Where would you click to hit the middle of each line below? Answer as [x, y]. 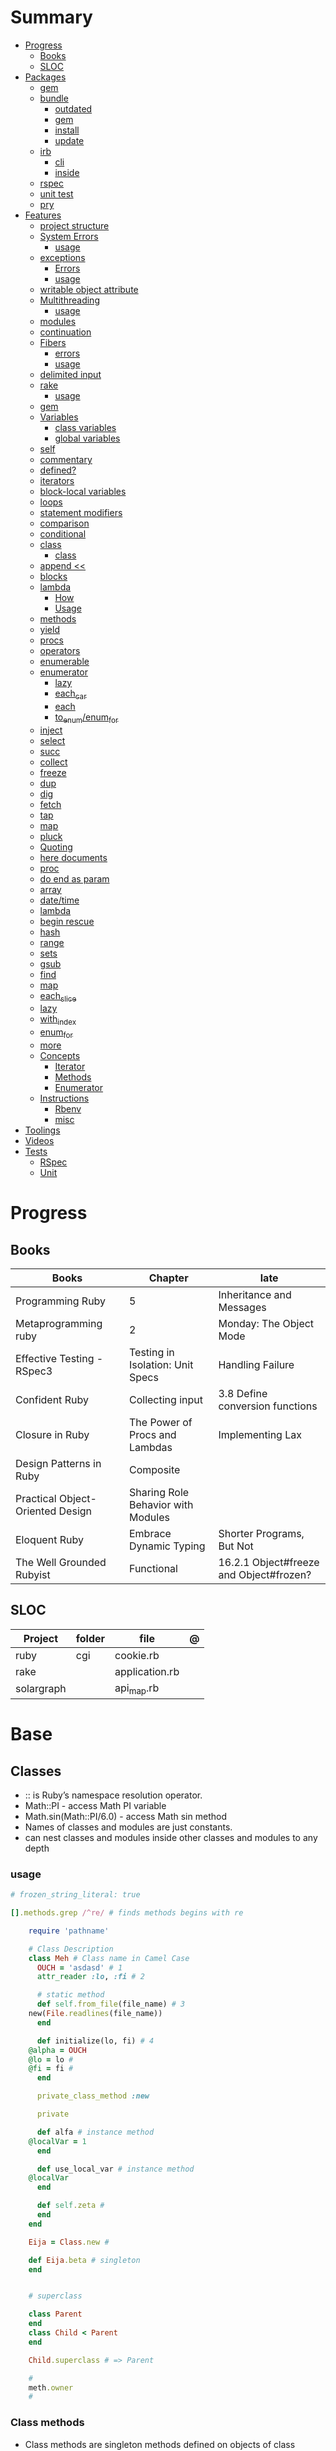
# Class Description [71, 1949]
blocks [53, 576]
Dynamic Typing [167, 1546]
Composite [154, 1469]
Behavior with [161, 1504]
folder [90, 1638]
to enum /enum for [86, 718]
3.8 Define [243, 1393]
